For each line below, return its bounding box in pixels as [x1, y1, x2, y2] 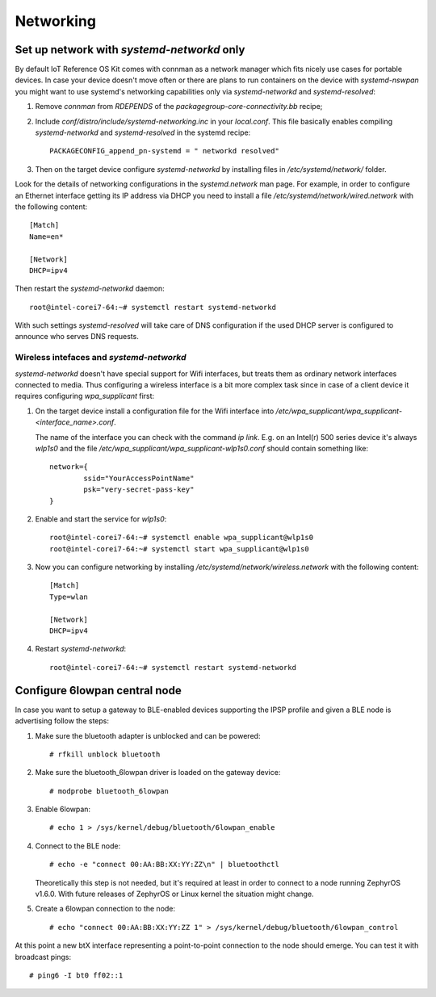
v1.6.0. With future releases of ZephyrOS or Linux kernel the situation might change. [35, 889, 314, 899]
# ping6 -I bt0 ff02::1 [29, 970, 124, 980]
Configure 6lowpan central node [15, 683, 182, 697]
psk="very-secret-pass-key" [83, 485, 195, 494]
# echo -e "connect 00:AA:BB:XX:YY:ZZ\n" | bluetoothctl [49, 860, 280, 869]
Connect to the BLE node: [35, 840, 121, 851]
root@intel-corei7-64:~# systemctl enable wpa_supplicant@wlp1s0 [49, 533, 314, 542]
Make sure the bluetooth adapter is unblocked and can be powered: [35, 731, 261, 740]
